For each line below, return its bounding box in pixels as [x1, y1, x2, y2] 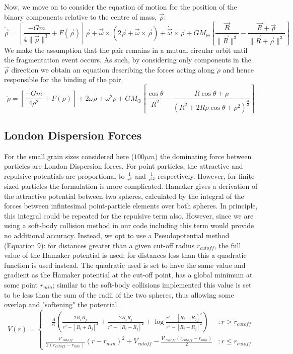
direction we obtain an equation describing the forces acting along [11, 64, 215, 75]
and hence [223, 64, 254, 75]
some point [4, 279, 38, 290]
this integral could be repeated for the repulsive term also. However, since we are [4, 210, 254, 221]
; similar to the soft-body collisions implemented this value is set [52, 279, 252, 290]
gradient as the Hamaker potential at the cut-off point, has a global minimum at [4, 269, 253, 280]
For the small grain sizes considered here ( [4, 151, 134, 161]
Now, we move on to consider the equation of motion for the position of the [4, 2, 237, 12]
